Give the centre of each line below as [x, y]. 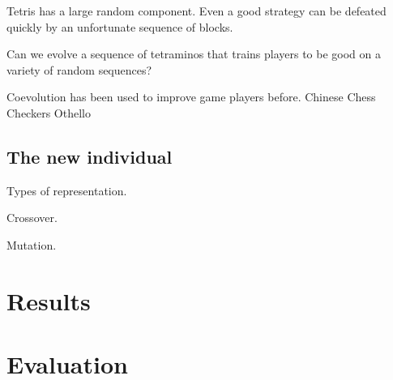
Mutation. [32, 244]
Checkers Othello [49, 112]
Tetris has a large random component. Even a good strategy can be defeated [196, 11]
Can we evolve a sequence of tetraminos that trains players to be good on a [194, 54]
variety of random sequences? [79, 69]
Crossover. [32, 218]
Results [49, 300]
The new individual [90, 156]
